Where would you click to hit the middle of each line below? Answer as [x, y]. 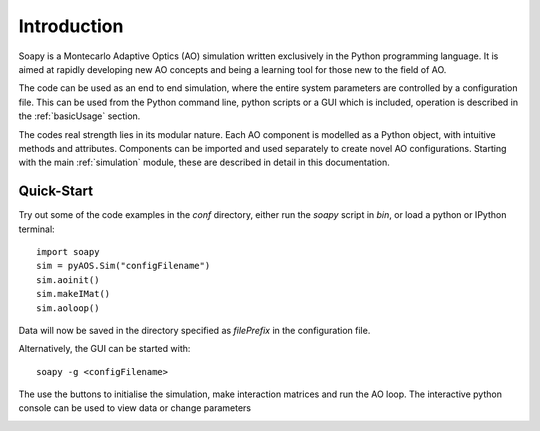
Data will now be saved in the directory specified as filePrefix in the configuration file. [194, 330]
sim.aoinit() [68, 279]
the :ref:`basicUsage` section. [79, 116]
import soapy [68, 251]
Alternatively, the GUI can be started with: [104, 349]
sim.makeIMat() [73, 294]
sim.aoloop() [68, 308]
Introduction [71, 26]
